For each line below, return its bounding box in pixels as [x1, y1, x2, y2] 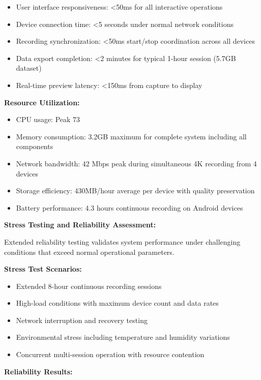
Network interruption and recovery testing [16, 314, 148, 325]
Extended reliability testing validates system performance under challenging [4, 236, 241, 247]
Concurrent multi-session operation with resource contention [16, 349, 205, 360]
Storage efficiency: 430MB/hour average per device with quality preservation [16, 185, 255, 196]
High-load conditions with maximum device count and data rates [16, 298, 219, 308]
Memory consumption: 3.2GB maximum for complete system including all [16, 131, 247, 141]
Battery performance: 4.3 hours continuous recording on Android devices [16, 202, 243, 213]
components [16, 141, 53, 152]
